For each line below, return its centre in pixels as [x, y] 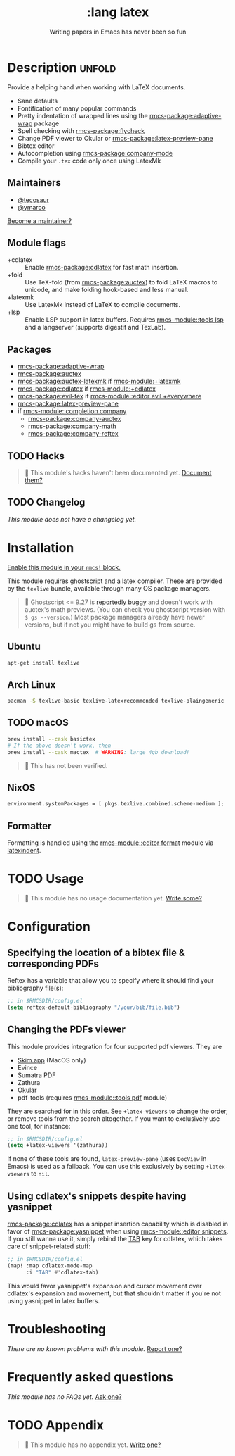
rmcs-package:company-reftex [73, 434]
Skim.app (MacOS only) [52, 1060]
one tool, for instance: [39, 1126]
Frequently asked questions [90, 1377]
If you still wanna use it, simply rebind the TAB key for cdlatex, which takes [115, 1239]
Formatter [29, 826]
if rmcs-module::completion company [72, 411]
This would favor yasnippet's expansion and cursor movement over [105, 1286]
